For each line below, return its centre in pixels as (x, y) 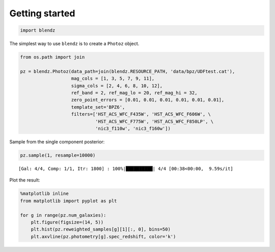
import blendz (38, 30)
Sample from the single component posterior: (57, 142)
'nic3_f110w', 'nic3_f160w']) (133, 129)
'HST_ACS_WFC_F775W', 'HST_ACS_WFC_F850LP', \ (154, 121)
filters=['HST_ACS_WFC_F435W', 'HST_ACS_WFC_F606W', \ (141, 114)
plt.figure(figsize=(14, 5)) (67, 222)
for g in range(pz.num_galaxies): (63, 215)
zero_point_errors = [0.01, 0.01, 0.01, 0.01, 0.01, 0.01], (148, 100)
